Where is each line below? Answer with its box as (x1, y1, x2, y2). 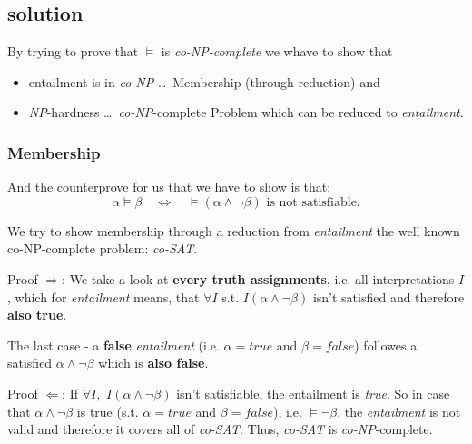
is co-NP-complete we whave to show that (161, 42, 393, 61)
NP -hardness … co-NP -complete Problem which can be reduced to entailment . (28, 103, 464, 122)
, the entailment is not (337, 401, 461, 420)
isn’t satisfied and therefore (312, 287, 465, 306)
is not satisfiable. (266, 195, 360, 209)
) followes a (354, 335, 418, 354)
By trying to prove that (7, 42, 139, 61)
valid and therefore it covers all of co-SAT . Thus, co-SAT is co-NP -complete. (7, 419, 433, 439)
